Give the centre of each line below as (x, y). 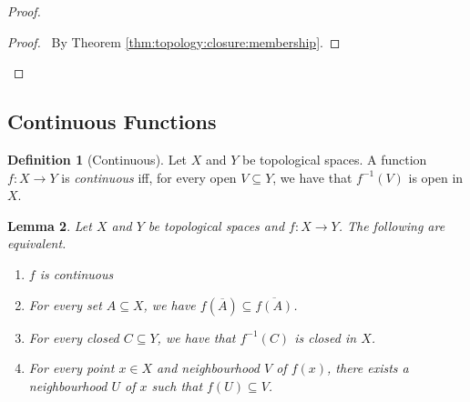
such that (177, 385)
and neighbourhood (209, 368)
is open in (436, 177)
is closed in (326, 337)
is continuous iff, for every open (149, 177)
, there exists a (368, 368)
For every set (65, 304)
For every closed (74, 337)
